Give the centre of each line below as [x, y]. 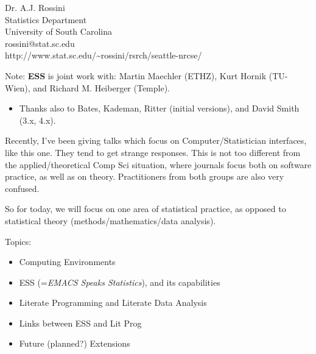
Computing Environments [67, 262]
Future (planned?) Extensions [75, 343]
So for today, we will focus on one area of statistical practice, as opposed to [146, 209]
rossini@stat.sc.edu [40, 43]
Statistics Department [46, 19]
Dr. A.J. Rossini [35, 7]
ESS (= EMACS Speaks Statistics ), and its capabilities [120, 282]
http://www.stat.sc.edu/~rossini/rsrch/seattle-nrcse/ [104, 55]
